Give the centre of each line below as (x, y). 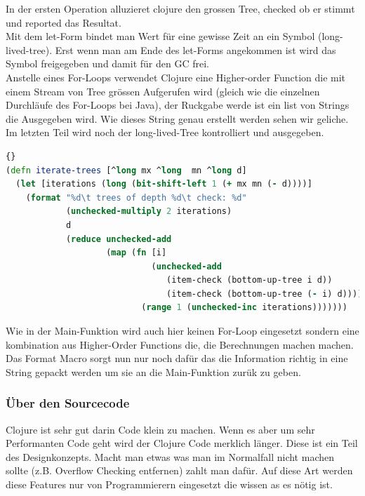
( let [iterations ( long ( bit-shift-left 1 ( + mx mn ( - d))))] (164, 184)
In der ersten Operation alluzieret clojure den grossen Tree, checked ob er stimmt (180, 8)
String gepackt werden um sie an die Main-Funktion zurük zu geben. (153, 371)
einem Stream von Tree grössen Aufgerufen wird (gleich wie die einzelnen (163, 91)
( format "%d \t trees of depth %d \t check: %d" (136, 197)
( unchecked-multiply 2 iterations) (149, 212)
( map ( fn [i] (137, 253)
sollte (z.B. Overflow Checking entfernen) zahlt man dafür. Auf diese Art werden (179, 470)
